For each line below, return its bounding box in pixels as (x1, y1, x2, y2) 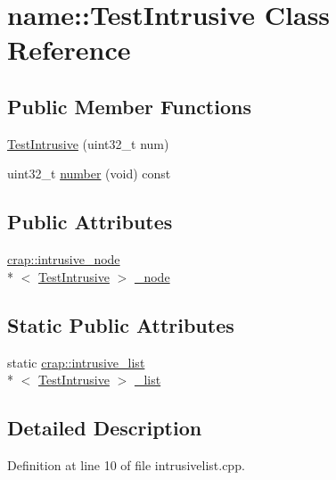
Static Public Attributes (7, 310, 234, 338)
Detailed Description (7, 414, 202, 442)
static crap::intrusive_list (7, 352, 145, 371)
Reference (7, 31, 131, 68)
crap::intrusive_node (7, 250, 120, 269)
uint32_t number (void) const (7, 164, 171, 183)
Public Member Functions (7, 92, 251, 120)
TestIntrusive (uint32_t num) (7, 134, 169, 153)
